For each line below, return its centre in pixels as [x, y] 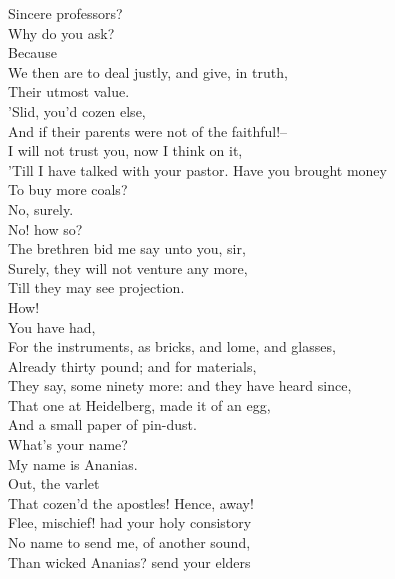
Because [32, 52]
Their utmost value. [69, 91]
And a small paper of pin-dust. [102, 424]
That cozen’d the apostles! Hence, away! [131, 502]
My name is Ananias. [73, 463]
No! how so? [45, 228]
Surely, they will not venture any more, [128, 267]
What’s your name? [68, 444]
